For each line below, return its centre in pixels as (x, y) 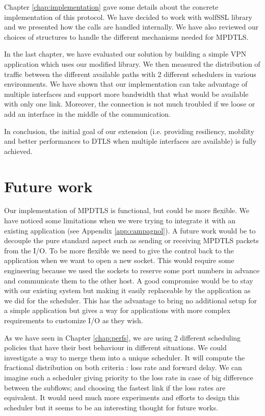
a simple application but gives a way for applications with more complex (117, 310)
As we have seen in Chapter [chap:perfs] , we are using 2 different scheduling (123, 337)
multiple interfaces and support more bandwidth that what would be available (126, 94)
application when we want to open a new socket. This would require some (119, 260)
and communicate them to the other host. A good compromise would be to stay (129, 280)
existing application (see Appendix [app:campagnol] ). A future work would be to (130, 230)
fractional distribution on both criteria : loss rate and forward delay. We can (123, 367)
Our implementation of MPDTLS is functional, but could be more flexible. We (127, 210)
